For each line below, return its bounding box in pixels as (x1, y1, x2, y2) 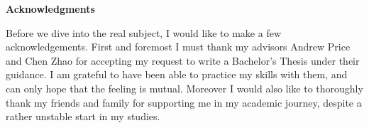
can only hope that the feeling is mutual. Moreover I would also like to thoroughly (6, 80, 363, 95)
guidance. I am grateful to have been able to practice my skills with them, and (6, 67, 348, 82)
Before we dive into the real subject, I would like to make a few (6, 25, 282, 40)
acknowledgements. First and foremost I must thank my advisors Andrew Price (6, 39, 351, 54)
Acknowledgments (6, 1, 95, 16)
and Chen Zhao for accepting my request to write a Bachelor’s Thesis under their (6, 53, 360, 68)
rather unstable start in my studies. (6, 109, 160, 124)
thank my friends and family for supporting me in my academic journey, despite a (6, 95, 362, 110)
